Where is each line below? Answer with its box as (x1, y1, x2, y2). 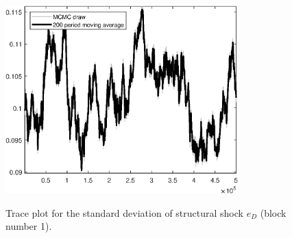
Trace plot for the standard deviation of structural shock (5, 205, 243, 220)
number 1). (5, 219, 52, 233)
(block (260, 205, 287, 220)
